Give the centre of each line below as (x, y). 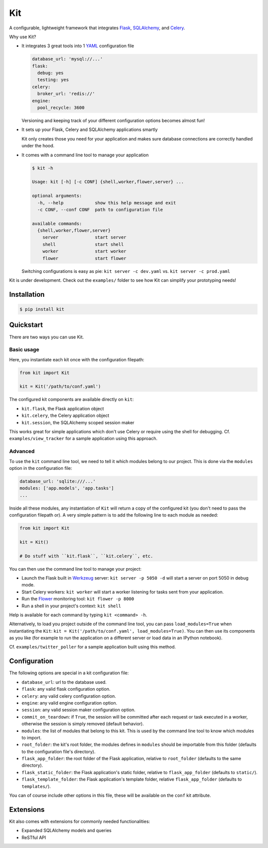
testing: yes (53, 80)
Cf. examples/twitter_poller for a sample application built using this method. (93, 647)
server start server (84, 237)
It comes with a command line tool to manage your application (85, 155)
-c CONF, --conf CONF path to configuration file (100, 209)
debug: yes (51, 73)
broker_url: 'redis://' (66, 94)
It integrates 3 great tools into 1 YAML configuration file (78, 46)
